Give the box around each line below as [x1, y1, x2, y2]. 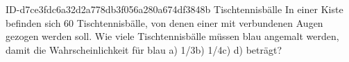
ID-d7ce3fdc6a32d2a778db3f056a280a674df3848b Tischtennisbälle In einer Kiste [6, 2, 343, 16]
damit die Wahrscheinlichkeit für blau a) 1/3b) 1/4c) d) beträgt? [6, 42, 282, 56]
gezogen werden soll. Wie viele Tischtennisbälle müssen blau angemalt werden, [6, 29, 339, 43]
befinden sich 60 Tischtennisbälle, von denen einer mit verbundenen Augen [6, 15, 323, 30]
